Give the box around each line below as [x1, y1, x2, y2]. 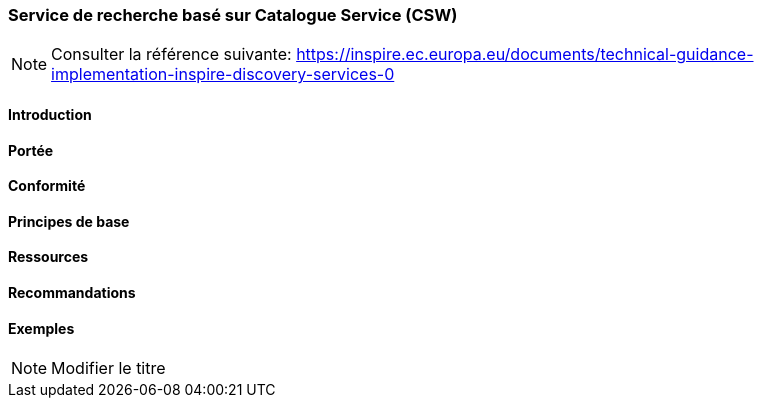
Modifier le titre [51, 358, 166, 379]
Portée [8, 141, 54, 159]
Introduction [8, 105, 92, 123]
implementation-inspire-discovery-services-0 [51, 64, 395, 85]
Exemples [8, 319, 75, 337]
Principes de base [8, 212, 130, 230]
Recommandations [8, 284, 136, 302]
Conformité [8, 177, 86, 195]
